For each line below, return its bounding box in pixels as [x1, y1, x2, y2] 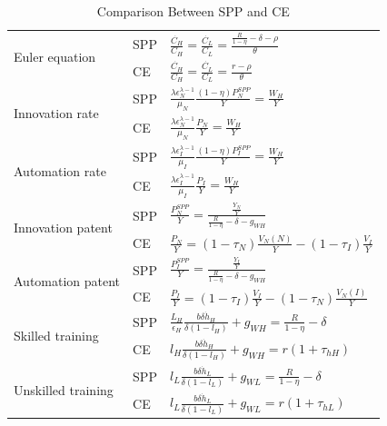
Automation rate [14, 162, 106, 181]
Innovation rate [14, 104, 99, 123]
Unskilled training [14, 380, 114, 399]
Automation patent [14, 272, 121, 291]
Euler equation [14, 47, 96, 66]
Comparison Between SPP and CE [96, 2, 290, 20]
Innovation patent [14, 217, 113, 236]
